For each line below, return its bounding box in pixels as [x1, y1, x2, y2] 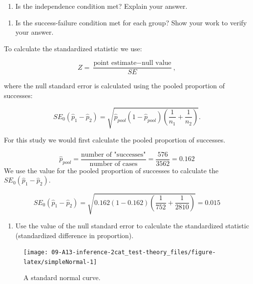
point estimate [93, 60, 137, 67]
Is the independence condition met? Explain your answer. [15, 1, 188, 11]
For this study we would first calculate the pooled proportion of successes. [4, 135, 226, 145]
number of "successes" [81, 151, 146, 158]
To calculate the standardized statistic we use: [4, 43, 142, 53]
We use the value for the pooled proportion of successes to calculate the [4, 165, 219, 175]
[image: [23, 249, 48, 256]
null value [142, 60, 171, 67]
